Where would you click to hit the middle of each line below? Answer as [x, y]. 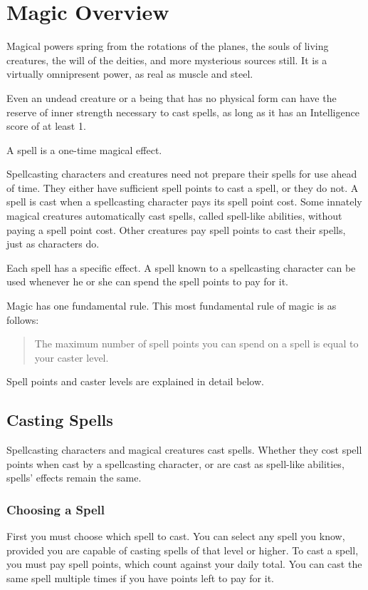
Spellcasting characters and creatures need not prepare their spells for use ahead [182, 174]
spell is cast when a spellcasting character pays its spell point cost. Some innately [184, 202]
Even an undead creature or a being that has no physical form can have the [172, 97]
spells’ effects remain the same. [74, 478]
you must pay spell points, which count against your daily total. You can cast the [184, 564]
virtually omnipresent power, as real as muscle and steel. [130, 74]
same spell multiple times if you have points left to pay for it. [140, 578]
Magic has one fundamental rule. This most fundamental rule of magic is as [172, 306]
